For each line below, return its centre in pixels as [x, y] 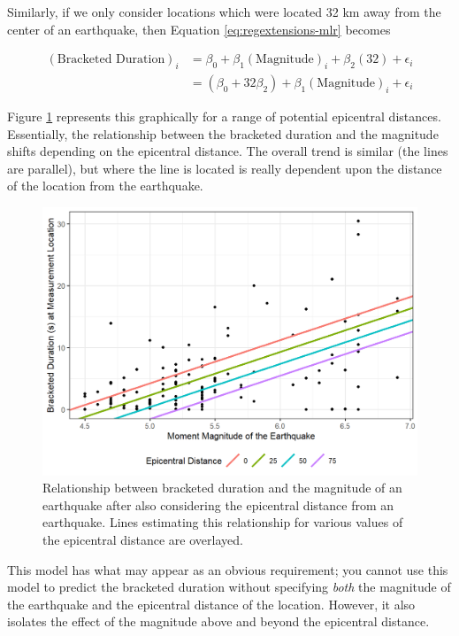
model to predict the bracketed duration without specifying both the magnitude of [229, 587]
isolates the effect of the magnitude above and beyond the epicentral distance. [218, 621]
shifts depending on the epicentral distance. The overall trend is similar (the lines [228, 151]
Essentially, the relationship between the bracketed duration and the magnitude [223, 133]
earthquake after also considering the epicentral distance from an [218, 504]
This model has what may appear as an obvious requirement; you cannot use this [228, 569]
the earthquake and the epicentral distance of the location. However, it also [211, 604]
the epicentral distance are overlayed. [143, 540]
